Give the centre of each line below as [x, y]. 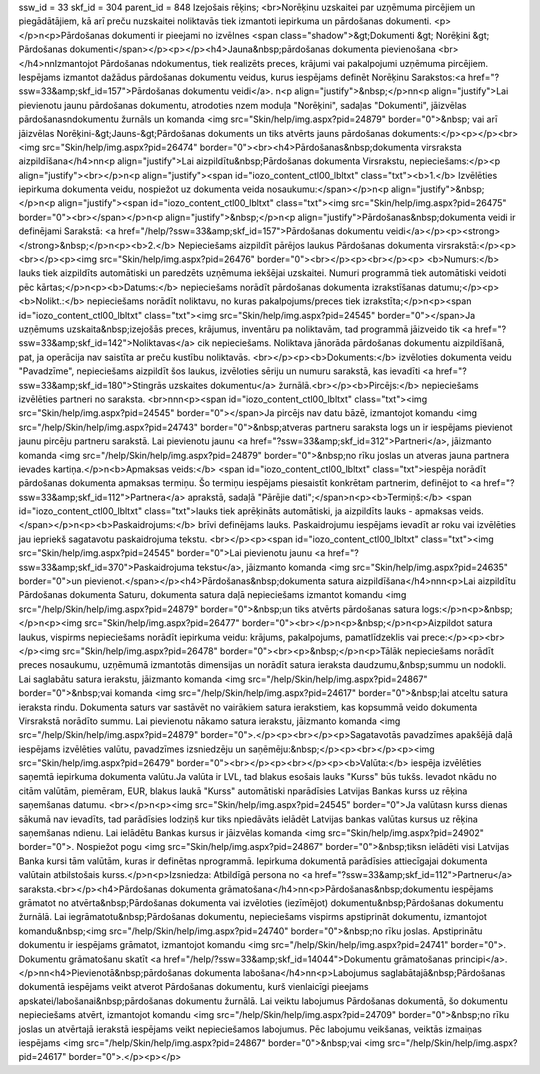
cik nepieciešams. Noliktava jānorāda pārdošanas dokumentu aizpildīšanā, [351, 343]
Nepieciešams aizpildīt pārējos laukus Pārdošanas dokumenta [306, 245]
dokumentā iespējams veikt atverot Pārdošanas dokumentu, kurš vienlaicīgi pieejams [193, 987]
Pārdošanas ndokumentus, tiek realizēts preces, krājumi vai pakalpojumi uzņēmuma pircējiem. [294, 63]
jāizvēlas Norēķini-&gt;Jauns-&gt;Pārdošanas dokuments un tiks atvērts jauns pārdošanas [204, 133]
